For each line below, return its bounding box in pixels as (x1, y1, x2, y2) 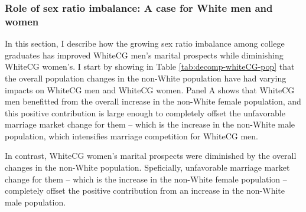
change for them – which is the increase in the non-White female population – (5, 172, 287, 185)
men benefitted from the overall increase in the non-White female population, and (5, 95, 301, 107)
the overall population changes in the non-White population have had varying (5, 71, 287, 84)
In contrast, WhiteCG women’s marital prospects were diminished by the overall (5, 149, 297, 162)
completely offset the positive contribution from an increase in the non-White (5, 184, 285, 197)
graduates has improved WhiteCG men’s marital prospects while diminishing (5, 48, 284, 61)
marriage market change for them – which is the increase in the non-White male (5, 118, 295, 131)
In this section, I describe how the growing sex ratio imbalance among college (5, 37, 285, 50)
